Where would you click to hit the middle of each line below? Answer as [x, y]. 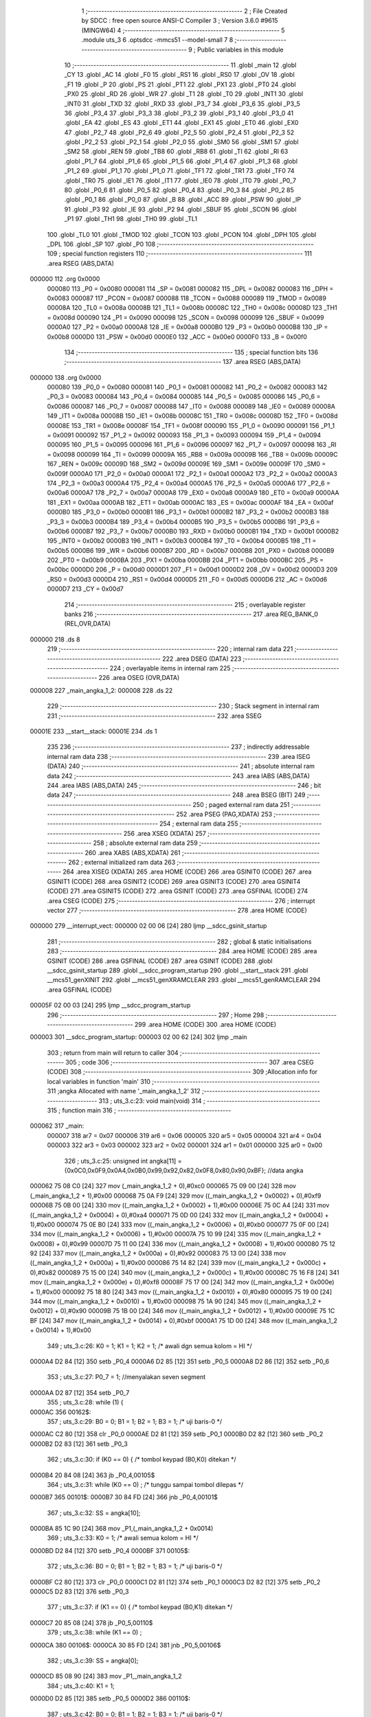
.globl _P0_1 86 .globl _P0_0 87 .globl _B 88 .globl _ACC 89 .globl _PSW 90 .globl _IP [183, 200]
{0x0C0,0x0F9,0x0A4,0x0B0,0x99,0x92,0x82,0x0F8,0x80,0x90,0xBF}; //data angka [184, 1170]
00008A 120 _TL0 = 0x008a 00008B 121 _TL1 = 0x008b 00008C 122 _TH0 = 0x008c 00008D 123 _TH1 [192, 308]
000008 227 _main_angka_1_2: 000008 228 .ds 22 [101, 690]
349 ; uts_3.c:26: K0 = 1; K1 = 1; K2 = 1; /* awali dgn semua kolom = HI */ [149, 1345]
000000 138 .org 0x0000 [66, 377]
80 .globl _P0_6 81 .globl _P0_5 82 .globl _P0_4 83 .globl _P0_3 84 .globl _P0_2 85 [179, 190]
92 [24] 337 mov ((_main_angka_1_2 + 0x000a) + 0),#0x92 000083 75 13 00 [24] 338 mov [158, 1253]
